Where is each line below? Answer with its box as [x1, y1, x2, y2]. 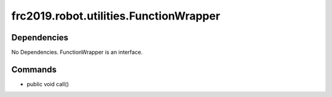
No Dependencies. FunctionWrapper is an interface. [11, 49, 143, 56]
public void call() [26, 80, 69, 88]
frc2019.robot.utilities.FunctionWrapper [11, 9, 221, 23]
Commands [11, 64, 57, 74]
